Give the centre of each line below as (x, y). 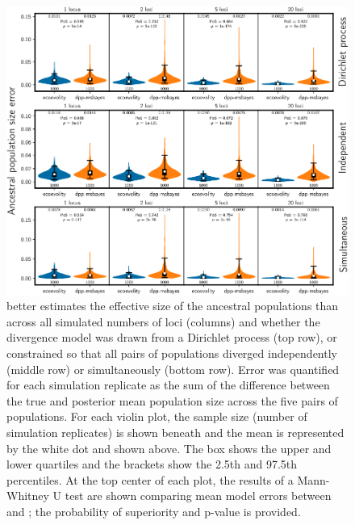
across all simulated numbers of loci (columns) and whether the (163, 321)
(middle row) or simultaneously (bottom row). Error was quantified (173, 369)
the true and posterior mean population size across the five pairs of (172, 400)
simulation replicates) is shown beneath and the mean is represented (175, 432)
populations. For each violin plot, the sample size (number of (157, 416)
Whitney (28, 496)
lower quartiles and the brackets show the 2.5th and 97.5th (152, 464)
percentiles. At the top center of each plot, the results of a (150, 479)
